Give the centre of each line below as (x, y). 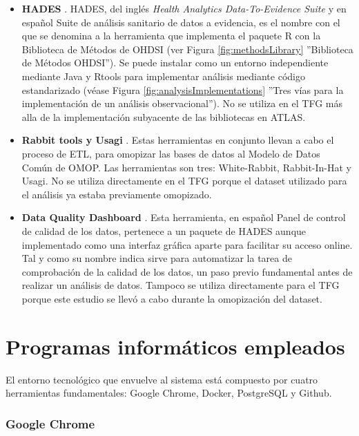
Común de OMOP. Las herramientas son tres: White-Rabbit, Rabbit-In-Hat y (187, 167)
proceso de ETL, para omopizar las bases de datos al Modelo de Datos (171, 153)
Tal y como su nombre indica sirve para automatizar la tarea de (157, 258)
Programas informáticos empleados (175, 346)
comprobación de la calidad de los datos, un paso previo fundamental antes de (187, 271)
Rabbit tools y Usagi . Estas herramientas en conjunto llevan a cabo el (178, 140)
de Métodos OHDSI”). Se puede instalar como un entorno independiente (175, 63)
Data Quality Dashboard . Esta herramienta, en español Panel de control (184, 217)
